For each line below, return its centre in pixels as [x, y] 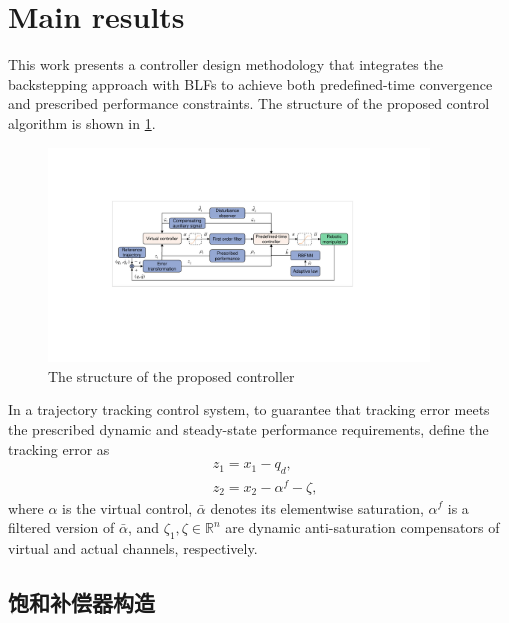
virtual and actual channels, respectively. [133, 547]
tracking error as [59, 448]
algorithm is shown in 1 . [82, 122]
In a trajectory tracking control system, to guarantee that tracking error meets [249, 409]
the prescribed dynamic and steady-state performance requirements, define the [248, 428]
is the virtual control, [127, 507]
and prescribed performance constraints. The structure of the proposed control [249, 103]
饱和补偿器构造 [81, 601]
